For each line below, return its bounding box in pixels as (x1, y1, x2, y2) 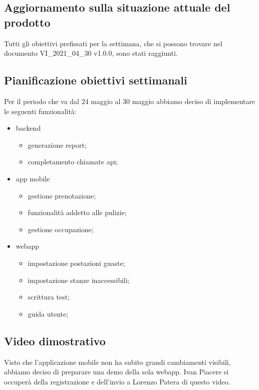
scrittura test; (28, 291, 70, 302)
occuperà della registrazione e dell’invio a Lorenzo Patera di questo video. (4, 376, 230, 386)
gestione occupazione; (28, 224, 94, 234)
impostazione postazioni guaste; (28, 257, 125, 268)
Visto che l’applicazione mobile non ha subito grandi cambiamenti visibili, (4, 356, 231, 367)
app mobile (16, 173, 50, 183)
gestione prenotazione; (28, 190, 96, 201)
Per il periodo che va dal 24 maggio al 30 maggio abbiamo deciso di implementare (4, 95, 255, 106)
